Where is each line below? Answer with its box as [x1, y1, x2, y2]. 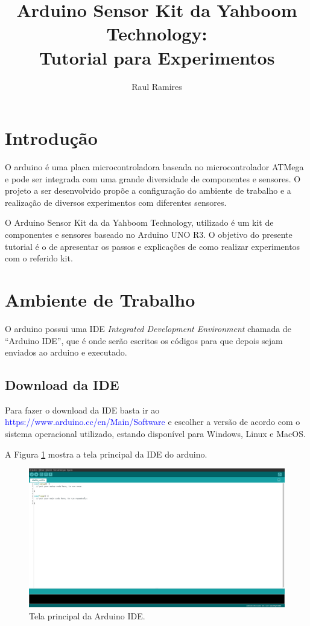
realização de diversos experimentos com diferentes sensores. [5, 196, 227, 208]
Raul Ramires [131, 80, 182, 92]
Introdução [5, 126, 98, 150]
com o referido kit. [5, 252, 73, 264]
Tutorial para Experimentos [39, 45, 275, 69]
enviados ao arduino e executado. [5, 346, 127, 359]
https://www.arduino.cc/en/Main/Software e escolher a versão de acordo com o [5, 415, 300, 428]
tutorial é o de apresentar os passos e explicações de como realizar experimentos [5, 240, 300, 252]
